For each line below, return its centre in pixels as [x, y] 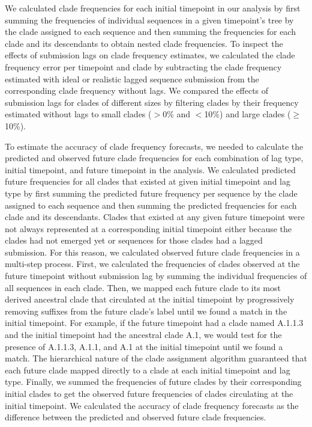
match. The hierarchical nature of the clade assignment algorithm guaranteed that [156, 358]
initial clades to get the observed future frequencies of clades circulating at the [149, 393]
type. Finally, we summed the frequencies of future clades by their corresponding [153, 382]
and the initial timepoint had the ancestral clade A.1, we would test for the [143, 335]
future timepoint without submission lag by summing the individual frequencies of [156, 276]
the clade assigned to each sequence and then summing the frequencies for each [150, 32]
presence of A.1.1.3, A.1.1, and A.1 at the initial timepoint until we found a [144, 346]
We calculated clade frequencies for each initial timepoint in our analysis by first [153, 8]
